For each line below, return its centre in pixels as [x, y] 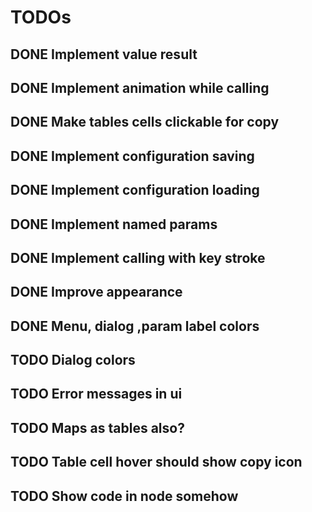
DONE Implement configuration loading [135, 190]
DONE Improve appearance [96, 292]
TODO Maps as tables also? [97, 427]
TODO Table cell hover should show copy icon [156, 462]
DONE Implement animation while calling [140, 87]
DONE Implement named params [114, 224]
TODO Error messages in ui [96, 394]
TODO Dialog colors [73, 360]
